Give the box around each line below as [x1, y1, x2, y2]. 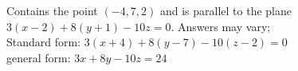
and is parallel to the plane [159, 2, 292, 18]
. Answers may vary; [171, 18, 271, 34]
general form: [6, 49, 71, 65]
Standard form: [6, 34, 81, 50]
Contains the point [6, 2, 98, 18]
